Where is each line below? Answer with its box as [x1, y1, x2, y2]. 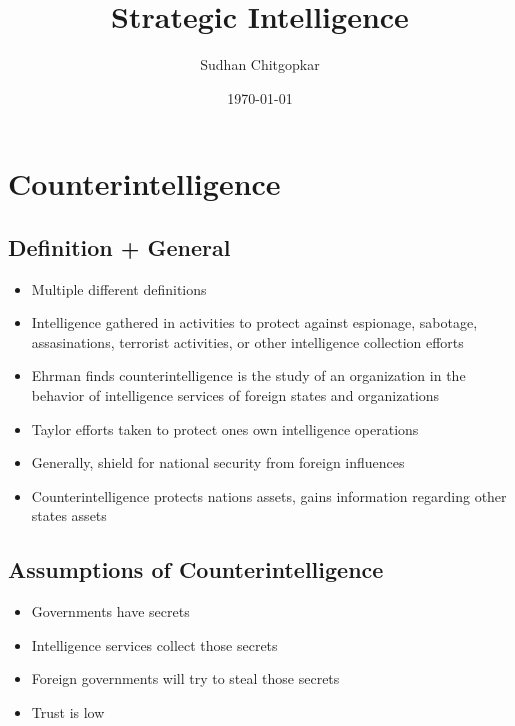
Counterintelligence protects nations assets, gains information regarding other [31, 485, 507, 506]
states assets [31, 505, 107, 526]
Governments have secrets [31, 601, 190, 622]
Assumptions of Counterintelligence [8, 554, 384, 585]
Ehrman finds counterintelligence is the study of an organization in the [31, 365, 466, 386]
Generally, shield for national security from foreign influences [31, 452, 405, 473]
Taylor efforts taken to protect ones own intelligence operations [31, 418, 419, 439]
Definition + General [8, 231, 231, 262]
